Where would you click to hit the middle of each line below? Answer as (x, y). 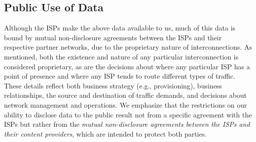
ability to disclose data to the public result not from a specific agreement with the (128, 114)
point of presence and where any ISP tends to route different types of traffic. (120, 76)
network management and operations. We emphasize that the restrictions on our (126, 104)
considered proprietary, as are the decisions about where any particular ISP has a (127, 66)
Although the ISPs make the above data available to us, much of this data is (120, 28)
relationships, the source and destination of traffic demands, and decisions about (126, 95)
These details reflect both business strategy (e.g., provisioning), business (113, 85)
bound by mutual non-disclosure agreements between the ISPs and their (113, 37)
